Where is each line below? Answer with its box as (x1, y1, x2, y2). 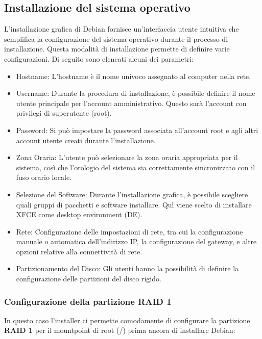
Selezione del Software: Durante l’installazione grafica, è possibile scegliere (16, 189, 248, 199)
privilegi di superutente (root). (16, 108, 112, 118)
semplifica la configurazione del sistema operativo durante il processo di (4, 33, 228, 44)
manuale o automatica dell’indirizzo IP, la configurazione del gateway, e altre (16, 236, 257, 247)
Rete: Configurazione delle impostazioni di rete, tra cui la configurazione (16, 226, 243, 237)
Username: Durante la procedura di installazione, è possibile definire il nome (16, 88, 255, 98)
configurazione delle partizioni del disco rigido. (16, 273, 161, 284)
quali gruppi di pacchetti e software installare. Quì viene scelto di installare (16, 199, 252, 210)
